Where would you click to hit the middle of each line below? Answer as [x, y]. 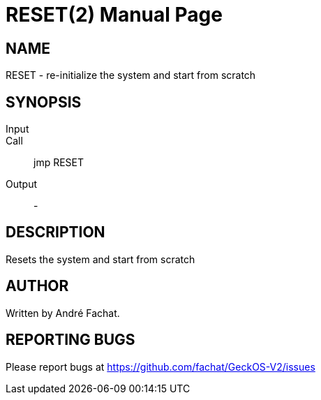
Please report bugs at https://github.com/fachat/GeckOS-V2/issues [160, 366]
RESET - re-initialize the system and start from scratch [131, 75]
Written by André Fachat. [63, 313]
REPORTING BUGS [70, 340]
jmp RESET [59, 163]
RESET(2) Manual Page [114, 15]
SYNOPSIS [44, 102]
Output [21, 184]
